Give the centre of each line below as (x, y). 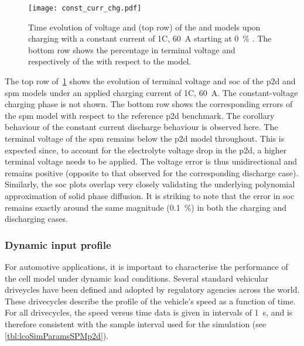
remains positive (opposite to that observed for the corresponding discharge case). (152, 172)
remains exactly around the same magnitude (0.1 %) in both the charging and (146, 207)
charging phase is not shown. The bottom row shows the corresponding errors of (149, 104)
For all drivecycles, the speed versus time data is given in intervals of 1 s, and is (149, 312)
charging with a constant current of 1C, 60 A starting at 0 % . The (150, 38)
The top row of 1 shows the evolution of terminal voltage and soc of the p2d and (150, 81)
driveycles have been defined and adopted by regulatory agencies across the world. (152, 290)
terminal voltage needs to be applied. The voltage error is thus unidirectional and (151, 161)
